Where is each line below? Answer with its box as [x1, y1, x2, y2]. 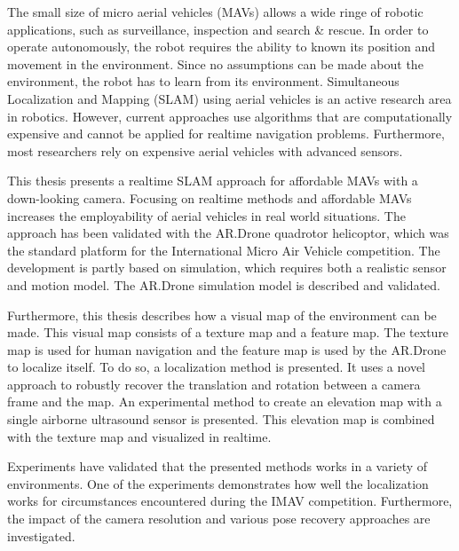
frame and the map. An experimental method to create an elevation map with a [7, 392, 442, 411]
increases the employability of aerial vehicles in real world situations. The [7, 206, 406, 224]
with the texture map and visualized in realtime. [7, 427, 272, 445]
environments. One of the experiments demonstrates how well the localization [7, 474, 429, 492]
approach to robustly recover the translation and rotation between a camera [7, 374, 421, 393]
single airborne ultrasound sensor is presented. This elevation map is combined [7, 410, 435, 429]
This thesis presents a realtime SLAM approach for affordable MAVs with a [7, 171, 418, 190]
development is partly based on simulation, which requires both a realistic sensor [7, 258, 447, 277]
